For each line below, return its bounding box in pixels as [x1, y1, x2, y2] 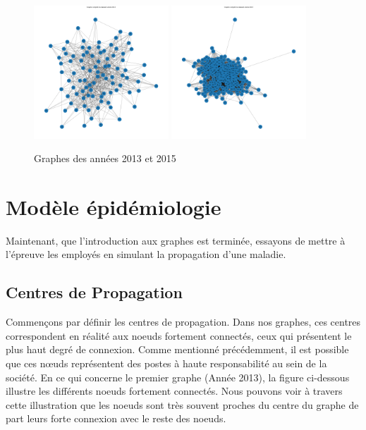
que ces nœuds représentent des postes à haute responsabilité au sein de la [6, 356, 327, 371]
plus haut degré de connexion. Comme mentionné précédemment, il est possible [6, 342, 349, 357]
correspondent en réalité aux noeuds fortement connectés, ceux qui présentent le [6, 328, 352, 343]
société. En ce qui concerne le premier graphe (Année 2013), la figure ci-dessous [6, 369, 350, 384]
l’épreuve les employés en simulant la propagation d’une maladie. [6, 247, 286, 262]
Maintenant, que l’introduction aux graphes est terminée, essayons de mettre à [6, 233, 346, 247]
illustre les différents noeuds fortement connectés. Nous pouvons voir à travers [6, 383, 343, 398]
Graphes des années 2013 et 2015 [34, 151, 176, 166]
